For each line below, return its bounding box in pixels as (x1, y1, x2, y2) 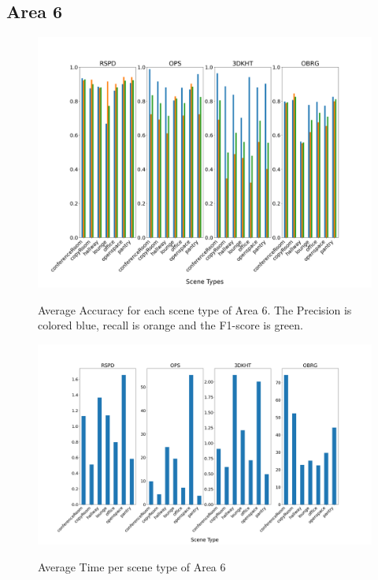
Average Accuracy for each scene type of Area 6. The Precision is (38, 301, 352, 318)
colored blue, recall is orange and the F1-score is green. (38, 317, 303, 333)
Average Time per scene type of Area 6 (38, 558, 226, 574)
